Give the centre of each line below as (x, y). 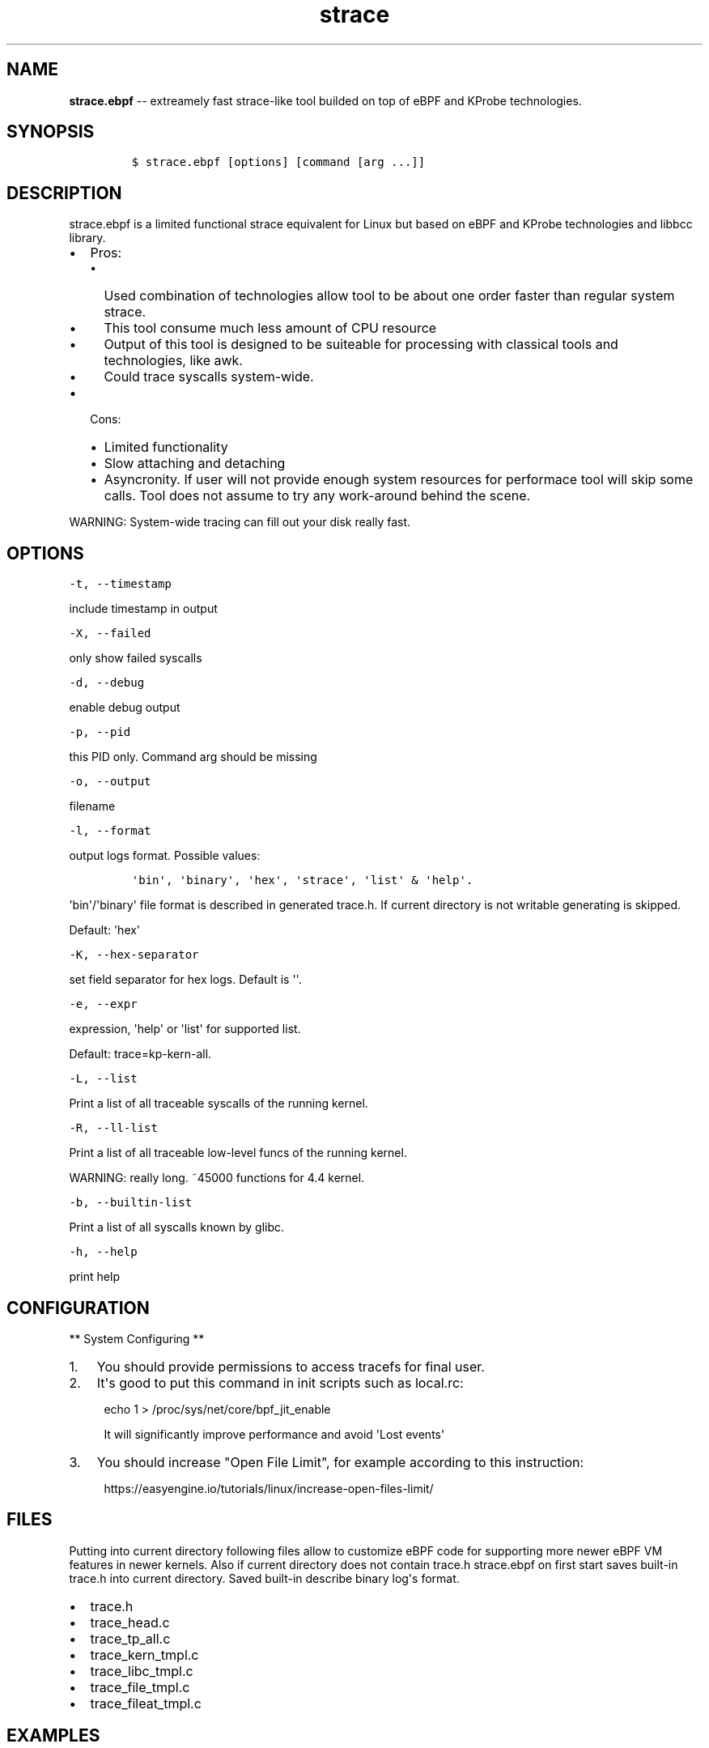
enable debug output (125, 708)
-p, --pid (100, 732)
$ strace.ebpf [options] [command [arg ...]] (278, 162)
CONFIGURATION (78, 1308)
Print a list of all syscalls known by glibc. (177, 1227)
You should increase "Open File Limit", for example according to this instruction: (340, 1462)
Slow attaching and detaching (195, 464)
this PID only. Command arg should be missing (193, 757)
